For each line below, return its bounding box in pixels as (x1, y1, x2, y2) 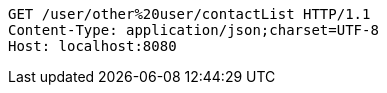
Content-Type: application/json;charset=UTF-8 (8, 22, 379, 38)
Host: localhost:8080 (8, 38, 177, 54)
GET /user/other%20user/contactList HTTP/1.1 (8, 6, 371, 22)
